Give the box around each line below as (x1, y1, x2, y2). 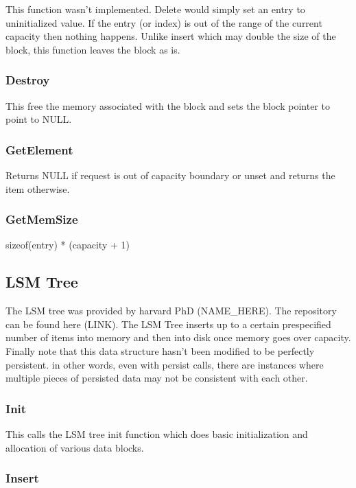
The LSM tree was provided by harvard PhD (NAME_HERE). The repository (5, 303, 337, 318)
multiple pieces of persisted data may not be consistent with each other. (5, 371, 308, 385)
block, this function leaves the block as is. (5, 42, 180, 56)
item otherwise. (5, 181, 70, 196)
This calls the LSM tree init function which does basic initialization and (5, 426, 308, 441)
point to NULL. (5, 112, 72, 126)
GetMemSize (5, 211, 78, 228)
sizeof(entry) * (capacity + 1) (5, 237, 130, 252)
